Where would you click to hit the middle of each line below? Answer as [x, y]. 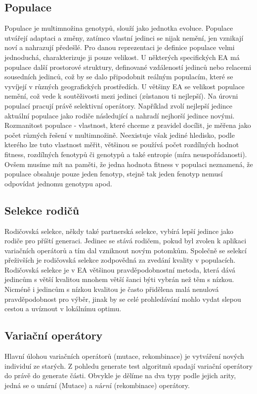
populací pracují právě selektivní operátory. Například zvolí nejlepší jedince [118, 105]
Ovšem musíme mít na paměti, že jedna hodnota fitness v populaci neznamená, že [129, 164]
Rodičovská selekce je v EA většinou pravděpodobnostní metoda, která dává [120, 269]
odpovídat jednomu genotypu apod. [58, 183]
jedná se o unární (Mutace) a [49, 385]
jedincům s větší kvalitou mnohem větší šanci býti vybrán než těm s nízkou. [119, 279]
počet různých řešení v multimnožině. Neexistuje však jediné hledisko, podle [120, 135]
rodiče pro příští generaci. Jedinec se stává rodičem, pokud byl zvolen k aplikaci [126, 241]
